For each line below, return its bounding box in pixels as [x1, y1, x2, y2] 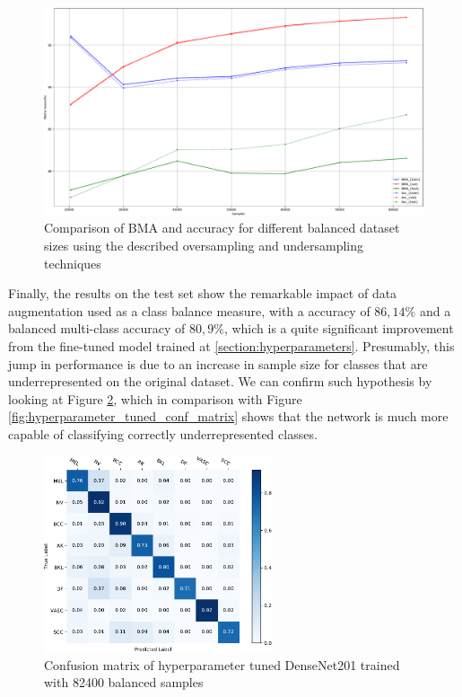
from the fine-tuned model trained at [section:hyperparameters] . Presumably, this [8, 337, 455, 356]
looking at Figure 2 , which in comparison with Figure [8, 389, 302, 408]
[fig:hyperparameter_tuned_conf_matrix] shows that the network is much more [8, 407, 449, 426]
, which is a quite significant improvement [223, 319, 454, 338]
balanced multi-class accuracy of [8, 319, 186, 338]
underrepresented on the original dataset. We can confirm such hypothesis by [8, 372, 432, 391]
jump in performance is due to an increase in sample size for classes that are [8, 354, 428, 373]
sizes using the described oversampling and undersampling [44, 236, 364, 255]
